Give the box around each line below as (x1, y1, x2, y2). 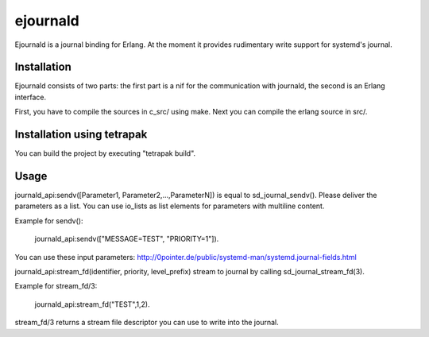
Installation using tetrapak (14, 128, 148, 141)
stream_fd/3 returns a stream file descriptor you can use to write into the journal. (14, 318, 279, 327)
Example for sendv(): (14, 215, 83, 226)
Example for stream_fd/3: (14, 281, 98, 291)
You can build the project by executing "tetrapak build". (14, 149, 196, 158)
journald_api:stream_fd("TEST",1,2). (34, 299, 150, 309)
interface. (14, 92, 47, 102)
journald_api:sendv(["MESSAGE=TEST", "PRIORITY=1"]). (34, 234, 219, 244)
